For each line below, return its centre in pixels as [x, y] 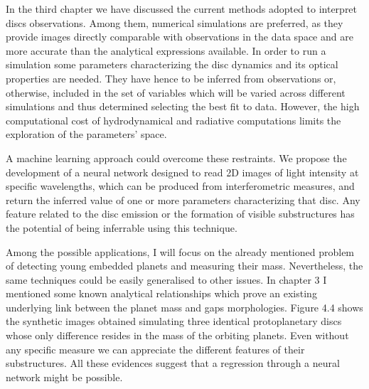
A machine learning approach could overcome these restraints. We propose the [176, 158]
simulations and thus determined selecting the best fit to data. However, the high [183, 106]
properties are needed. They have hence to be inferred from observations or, [171, 78]
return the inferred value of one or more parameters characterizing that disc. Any [183, 199]
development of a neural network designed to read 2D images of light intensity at [182, 172]
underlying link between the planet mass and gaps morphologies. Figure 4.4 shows [184, 307]
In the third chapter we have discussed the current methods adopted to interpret [182, 9]
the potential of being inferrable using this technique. [122, 227]
